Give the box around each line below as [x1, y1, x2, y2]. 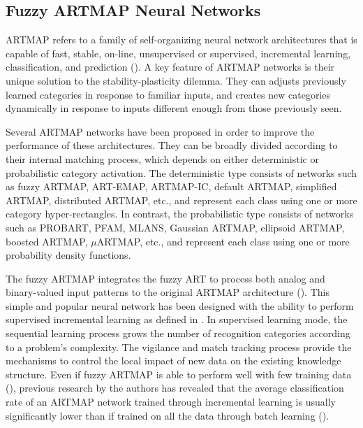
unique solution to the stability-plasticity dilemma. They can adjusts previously [6, 73, 346, 87]
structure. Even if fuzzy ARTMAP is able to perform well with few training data [6, 366, 352, 381]
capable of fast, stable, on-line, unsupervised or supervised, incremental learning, [6, 45, 351, 60]
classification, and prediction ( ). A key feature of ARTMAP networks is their [6, 59, 335, 74]
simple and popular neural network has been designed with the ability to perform [6, 298, 354, 313]
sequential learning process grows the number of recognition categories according [6, 326, 350, 341]
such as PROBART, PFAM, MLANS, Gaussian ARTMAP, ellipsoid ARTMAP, [6, 220, 345, 234]
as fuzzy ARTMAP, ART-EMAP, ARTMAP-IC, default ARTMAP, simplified [6, 179, 337, 194]
